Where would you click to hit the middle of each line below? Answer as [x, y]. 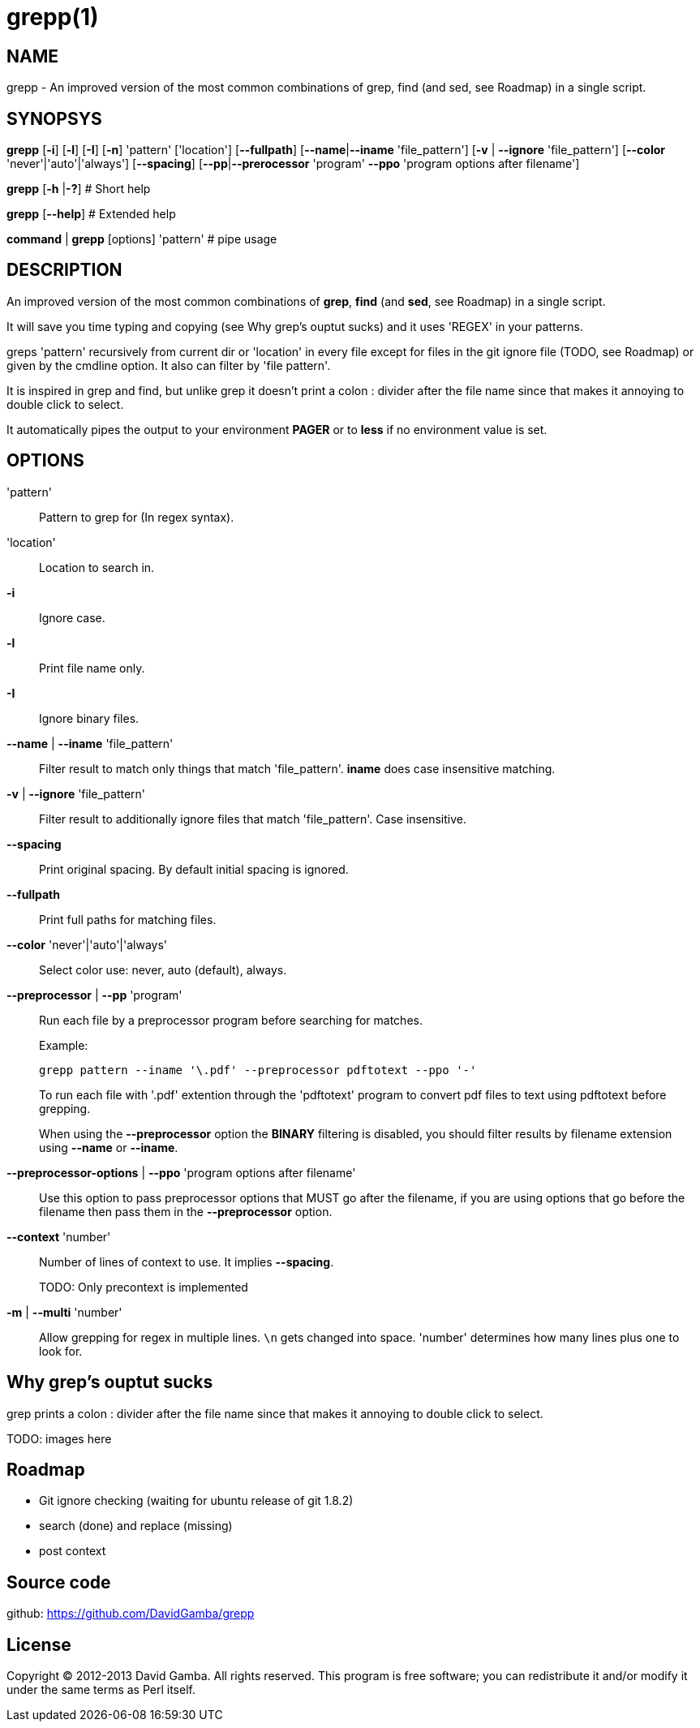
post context [73, 1551]
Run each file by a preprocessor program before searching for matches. [231, 1020]
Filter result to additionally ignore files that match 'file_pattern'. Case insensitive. [253, 819]
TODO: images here [59, 1438]
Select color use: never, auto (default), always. [163, 969]
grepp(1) [53, 17]
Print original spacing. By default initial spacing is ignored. [194, 869]
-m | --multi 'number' [64, 1312]
